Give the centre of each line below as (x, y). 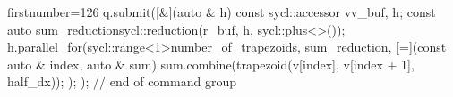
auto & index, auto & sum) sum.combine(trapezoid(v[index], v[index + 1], (211, 64)
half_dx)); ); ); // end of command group (122, 81)
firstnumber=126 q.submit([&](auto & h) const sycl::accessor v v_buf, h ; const (222, 12)
